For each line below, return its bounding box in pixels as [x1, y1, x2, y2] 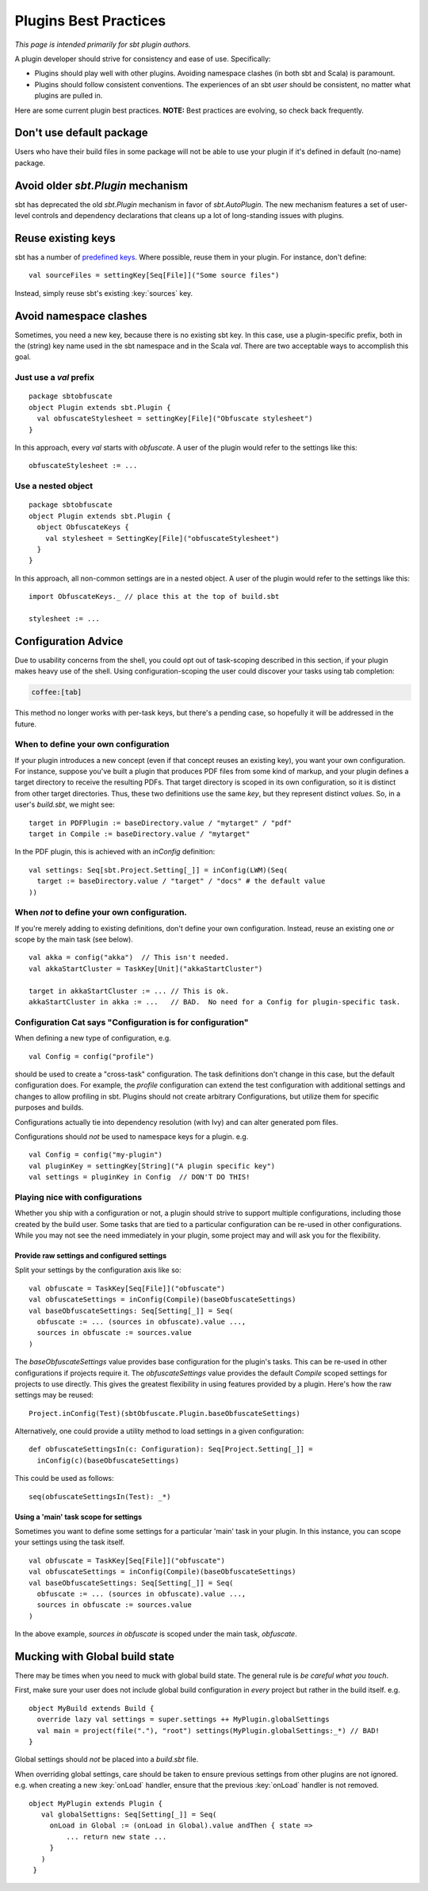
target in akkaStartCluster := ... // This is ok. [29, 986, 230, 995]
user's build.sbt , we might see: [14, 800, 115, 809]
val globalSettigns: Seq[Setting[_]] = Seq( [40, 1809, 217, 1819]
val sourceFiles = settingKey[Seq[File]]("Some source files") [29, 270, 280, 280]
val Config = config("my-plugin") [29, 1150, 162, 1160]
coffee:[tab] [31, 688, 82, 697]
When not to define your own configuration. [14, 907, 188, 918]
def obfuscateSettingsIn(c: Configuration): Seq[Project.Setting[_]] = [29, 1444, 313, 1454]
